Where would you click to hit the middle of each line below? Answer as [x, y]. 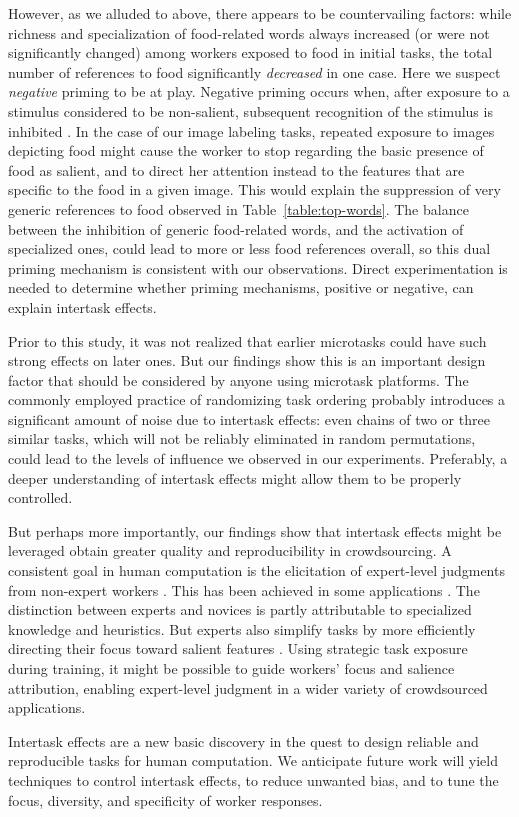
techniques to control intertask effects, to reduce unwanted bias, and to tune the [253, 779]
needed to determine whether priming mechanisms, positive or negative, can [241, 287]
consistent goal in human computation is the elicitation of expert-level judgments [256, 570]
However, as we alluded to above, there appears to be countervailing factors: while [260, 13]
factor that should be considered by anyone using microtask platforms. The [238, 379]
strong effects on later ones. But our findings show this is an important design [247, 360]
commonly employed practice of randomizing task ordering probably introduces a [257, 399]
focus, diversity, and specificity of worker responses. [165, 799]
